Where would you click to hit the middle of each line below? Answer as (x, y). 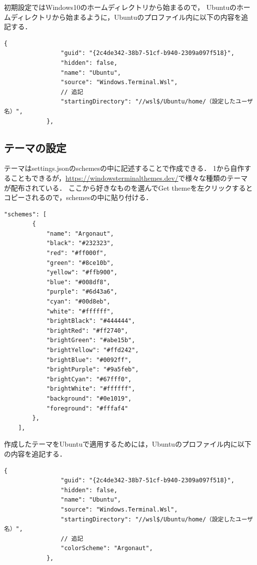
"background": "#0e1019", (89, 398)
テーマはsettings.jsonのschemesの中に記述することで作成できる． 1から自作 (124, 168)
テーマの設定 (35, 147)
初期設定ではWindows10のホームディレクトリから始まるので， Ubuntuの (120, 7)
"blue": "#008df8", (78, 282)
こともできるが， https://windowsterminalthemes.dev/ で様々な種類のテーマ (129, 178)
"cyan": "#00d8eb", (78, 302)
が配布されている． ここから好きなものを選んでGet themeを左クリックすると (128, 187)
